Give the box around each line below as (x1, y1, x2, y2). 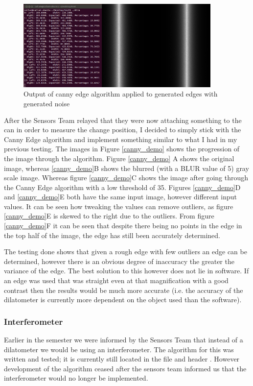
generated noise (23, 98, 70, 108)
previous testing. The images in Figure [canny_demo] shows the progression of (4, 144, 240, 154)
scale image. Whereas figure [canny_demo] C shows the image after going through (4, 172, 249, 183)
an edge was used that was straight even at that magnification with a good (4, 275, 229, 286)
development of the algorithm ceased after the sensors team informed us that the (4, 363, 247, 373)
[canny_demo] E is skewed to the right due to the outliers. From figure (4, 211, 214, 221)
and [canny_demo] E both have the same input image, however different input (4, 192, 237, 202)
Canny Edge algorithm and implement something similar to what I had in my (4, 134, 237, 144)
